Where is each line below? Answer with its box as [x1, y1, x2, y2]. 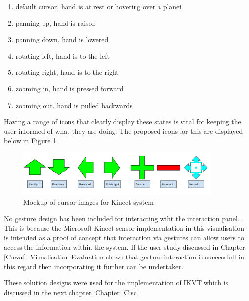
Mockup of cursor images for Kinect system [23, 197, 154, 207]
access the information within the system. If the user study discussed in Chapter [4, 242, 245, 252]
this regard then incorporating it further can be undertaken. [4, 261, 184, 271]
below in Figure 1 [4, 135, 57, 146]
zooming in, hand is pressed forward [15, 83, 124, 93]
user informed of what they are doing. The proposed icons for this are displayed [4, 126, 243, 136]
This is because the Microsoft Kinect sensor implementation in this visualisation [4, 223, 245, 233]
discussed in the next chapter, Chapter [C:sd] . [4, 287, 141, 297]
